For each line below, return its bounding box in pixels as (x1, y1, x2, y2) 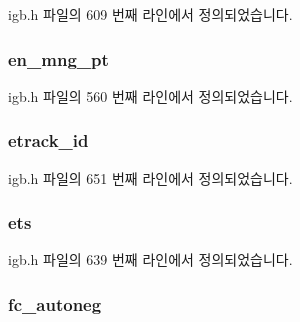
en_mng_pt (8, 46, 109, 71)
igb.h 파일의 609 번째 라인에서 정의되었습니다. (8, 4, 293, 24)
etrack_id (8, 128, 89, 153)
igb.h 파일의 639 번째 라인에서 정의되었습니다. (8, 249, 293, 270)
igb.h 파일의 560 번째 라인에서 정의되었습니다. (8, 85, 293, 106)
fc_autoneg (8, 291, 102, 316)
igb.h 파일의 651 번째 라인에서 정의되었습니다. (8, 167, 293, 188)
